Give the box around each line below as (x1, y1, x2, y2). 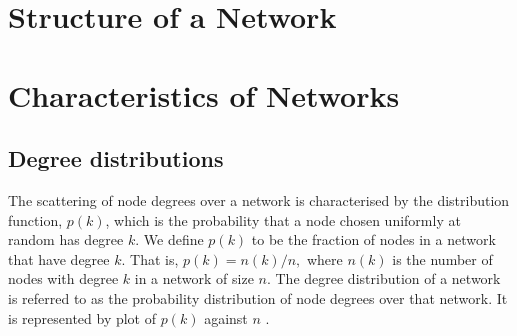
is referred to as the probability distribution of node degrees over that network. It (8, 287, 508, 308)
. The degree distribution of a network (266, 268, 501, 289)
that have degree (8, 248, 110, 269)
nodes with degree (8, 268, 119, 289)
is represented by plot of (8, 307, 157, 328)
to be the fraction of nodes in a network (251, 229, 496, 250)
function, (8, 209, 63, 230)
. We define (135, 229, 204, 250)
